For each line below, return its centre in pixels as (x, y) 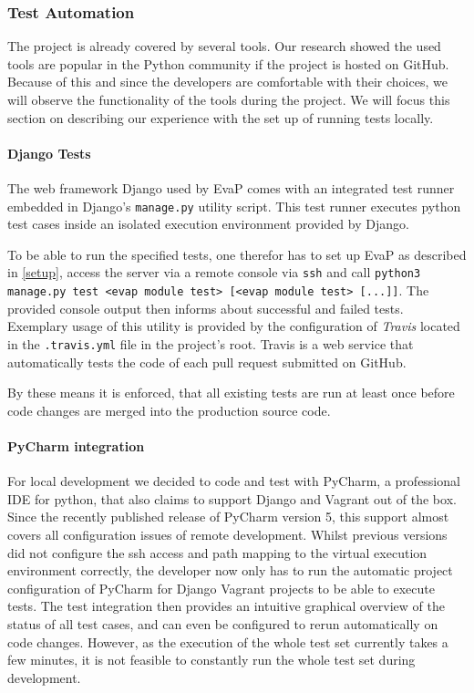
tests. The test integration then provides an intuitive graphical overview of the (226, 606)
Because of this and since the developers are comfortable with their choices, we (227, 82)
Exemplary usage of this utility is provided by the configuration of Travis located (234, 326)
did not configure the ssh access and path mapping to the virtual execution (217, 552)
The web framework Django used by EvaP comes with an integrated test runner (231, 187)
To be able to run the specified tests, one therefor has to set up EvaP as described (237, 254)
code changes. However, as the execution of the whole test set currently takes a (228, 641)
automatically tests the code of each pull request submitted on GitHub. (207, 362)
